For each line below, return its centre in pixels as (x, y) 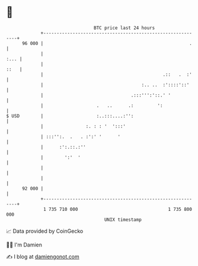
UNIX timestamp (123, 219)
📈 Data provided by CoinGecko (45, 231)
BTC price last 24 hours (124, 28)
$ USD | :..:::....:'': (70, 116)
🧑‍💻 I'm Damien (24, 245)
